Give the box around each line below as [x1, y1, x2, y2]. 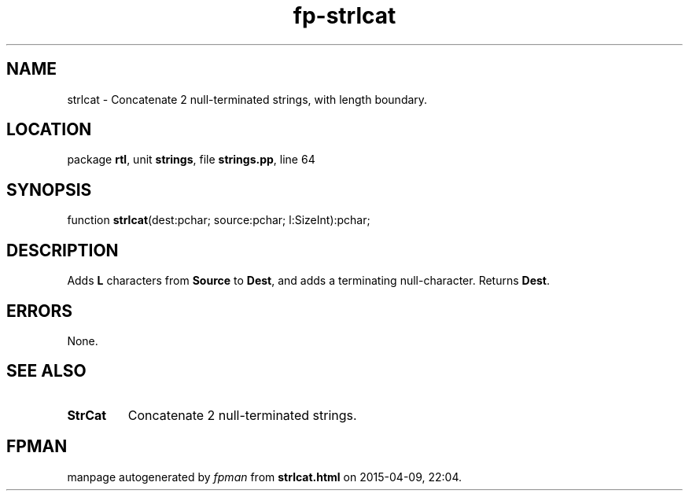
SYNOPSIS [6, 179, 92, 200]
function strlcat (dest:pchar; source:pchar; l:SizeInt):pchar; [67, 213, 370, 227]
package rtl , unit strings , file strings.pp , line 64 [67, 153, 315, 167]
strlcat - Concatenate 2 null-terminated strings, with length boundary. [67, 92, 428, 106]
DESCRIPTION [6, 240, 119, 260]
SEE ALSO [6, 361, 87, 381]
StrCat [67, 407, 107, 423]
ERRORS [6, 300, 73, 321]
